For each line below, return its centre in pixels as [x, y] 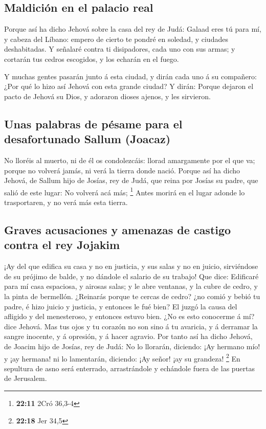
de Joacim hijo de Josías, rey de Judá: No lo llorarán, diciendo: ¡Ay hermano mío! [132, 346]
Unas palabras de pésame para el [93, 123]
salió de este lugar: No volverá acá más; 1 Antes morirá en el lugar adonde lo [125, 191]
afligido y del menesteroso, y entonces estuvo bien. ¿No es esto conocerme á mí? [129, 316]
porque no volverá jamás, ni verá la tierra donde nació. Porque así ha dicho [122, 170]
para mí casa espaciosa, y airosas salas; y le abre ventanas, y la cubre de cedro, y [131, 286]
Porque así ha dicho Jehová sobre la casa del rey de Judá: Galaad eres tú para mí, [133, 29]
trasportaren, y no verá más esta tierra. [66, 202]
